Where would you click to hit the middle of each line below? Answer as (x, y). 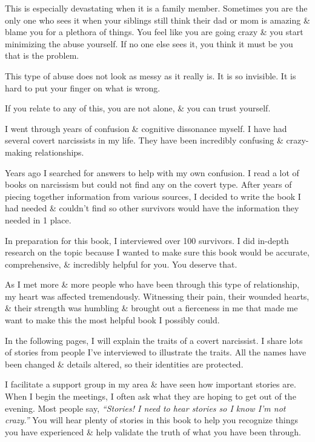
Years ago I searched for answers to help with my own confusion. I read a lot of (152, 172)
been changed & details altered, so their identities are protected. (124, 364)
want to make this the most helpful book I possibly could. (112, 320)
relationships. (59, 152)
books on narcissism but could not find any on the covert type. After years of (148, 184)
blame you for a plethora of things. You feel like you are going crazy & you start (154, 32)
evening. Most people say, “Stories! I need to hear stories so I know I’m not (145, 408)
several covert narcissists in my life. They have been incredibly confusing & (144, 140)
